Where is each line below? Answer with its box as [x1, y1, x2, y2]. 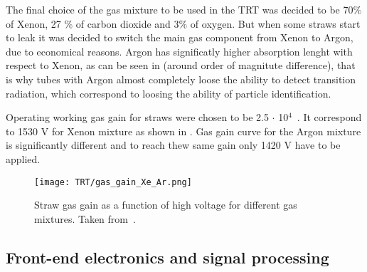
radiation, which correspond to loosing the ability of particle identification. [6, 85, 331, 100]
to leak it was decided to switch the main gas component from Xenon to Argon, [6, 30, 353, 45]
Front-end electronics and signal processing [6, 246, 329, 268]
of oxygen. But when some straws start [190, 16, 361, 31]
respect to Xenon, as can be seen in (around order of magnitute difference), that [6, 58, 356, 73]
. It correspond [297, 110, 362, 125]
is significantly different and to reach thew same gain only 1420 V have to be [6, 137, 341, 152]
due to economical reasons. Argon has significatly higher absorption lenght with [6, 43, 353, 58]
